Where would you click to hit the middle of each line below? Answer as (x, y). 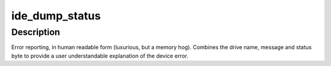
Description (36, 32)
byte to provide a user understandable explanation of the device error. (100, 56)
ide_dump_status (56, 16)
